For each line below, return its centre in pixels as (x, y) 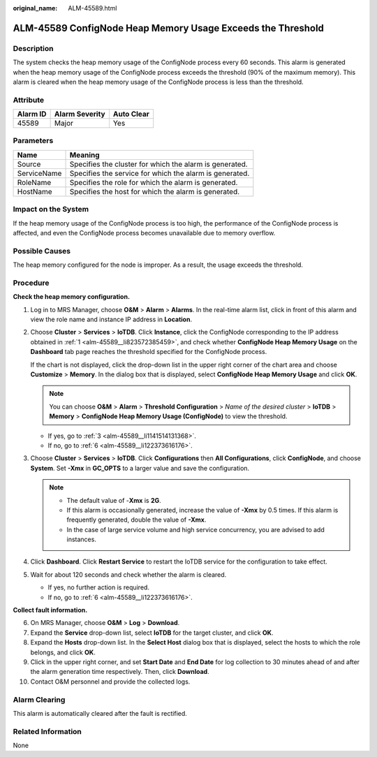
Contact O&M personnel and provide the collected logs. (110, 682)
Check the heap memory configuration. (72, 297)
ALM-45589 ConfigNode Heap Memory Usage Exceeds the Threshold (169, 28)
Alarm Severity (80, 114)
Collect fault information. (50, 610)
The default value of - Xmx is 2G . (114, 500)
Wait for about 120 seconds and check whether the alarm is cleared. (128, 574)
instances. (82, 539)
